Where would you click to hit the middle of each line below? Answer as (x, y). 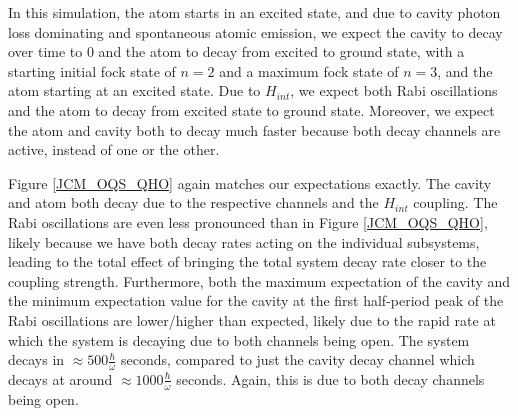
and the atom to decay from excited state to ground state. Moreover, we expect (251, 109)
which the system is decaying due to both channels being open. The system (239, 339)
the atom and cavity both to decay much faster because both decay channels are (254, 129)
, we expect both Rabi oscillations (394, 90)
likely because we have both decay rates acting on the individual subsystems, (244, 241)
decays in (36, 359)
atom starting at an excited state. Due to (134, 90)
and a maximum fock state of (309, 70)
